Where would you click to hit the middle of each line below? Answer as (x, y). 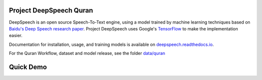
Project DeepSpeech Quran (51, 10)
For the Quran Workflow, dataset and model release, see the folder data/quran (87, 53)
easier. (16, 36)
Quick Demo (28, 67)
